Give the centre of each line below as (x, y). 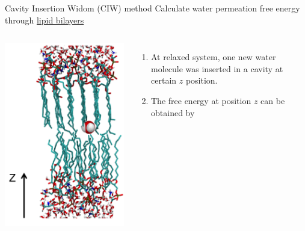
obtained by (173, 112)
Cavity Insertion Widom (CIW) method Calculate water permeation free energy (152, 8)
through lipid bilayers (45, 20)
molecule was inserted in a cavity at (217, 68)
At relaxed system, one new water (214, 57)
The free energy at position (201, 100)
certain (164, 80)
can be (273, 100)
